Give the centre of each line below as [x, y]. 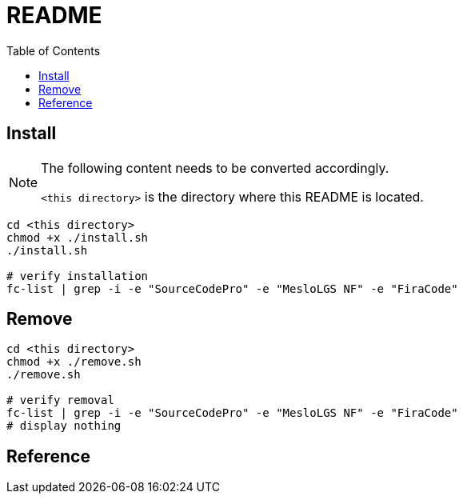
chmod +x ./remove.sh [74, 362]
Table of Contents [54, 50]
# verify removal [60, 400]
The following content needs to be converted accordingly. [215, 168]
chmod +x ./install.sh [78, 237]
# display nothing [64, 426]
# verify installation [78, 276]
